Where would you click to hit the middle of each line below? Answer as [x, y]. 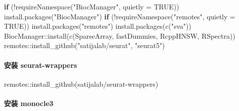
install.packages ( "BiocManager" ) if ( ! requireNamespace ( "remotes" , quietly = [120, 16]
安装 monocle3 [29, 103]
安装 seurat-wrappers [40, 65]
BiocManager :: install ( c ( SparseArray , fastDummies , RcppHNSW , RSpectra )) [120, 35]
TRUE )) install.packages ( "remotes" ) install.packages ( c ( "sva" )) [98, 26]
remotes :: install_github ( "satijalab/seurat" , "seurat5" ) [84, 45]
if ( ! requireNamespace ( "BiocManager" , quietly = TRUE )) [92, 6]
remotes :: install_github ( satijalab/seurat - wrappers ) [81, 83]
